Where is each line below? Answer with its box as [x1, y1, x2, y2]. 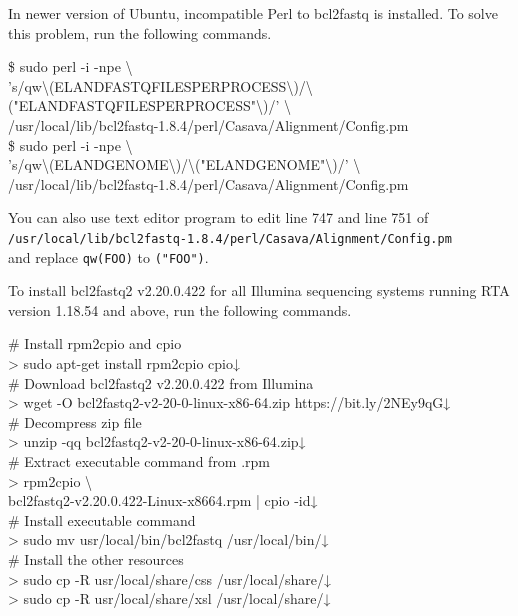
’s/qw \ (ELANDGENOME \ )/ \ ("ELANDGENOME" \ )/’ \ [8, 154, 361, 175]
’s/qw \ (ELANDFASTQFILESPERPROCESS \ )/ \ [8, 75, 313, 96]
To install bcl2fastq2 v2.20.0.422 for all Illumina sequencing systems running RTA [8, 280, 510, 301]
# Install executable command [8, 509, 196, 530]
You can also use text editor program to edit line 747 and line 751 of [8, 207, 429, 228]
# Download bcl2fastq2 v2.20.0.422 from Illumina [8, 372, 314, 393]
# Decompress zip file [8, 411, 142, 432]
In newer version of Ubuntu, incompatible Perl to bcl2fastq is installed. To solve [8, 3, 498, 23]
